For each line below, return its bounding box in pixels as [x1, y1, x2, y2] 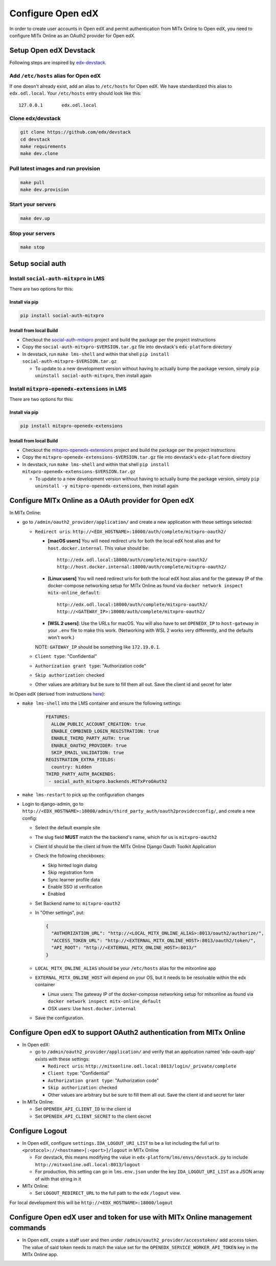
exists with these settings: [35, 1056, 90, 1062]
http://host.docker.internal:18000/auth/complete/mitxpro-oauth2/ [57, 564, 227, 570]
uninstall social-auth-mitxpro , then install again [35, 372, 152, 379]
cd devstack [20, 136, 51, 142]
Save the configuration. [35, 1014, 84, 1020]
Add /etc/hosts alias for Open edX [9, 72, 101, 79]
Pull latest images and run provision [9, 165, 101, 172]
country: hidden [51, 764, 92, 770]
